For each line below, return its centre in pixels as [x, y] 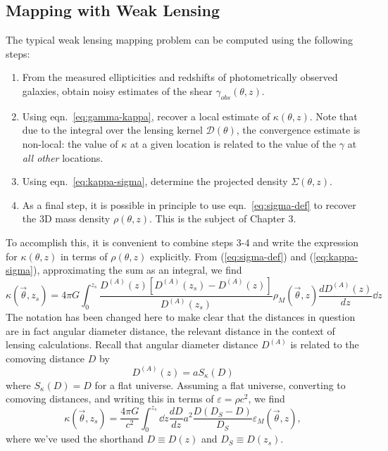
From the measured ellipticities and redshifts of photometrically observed [180, 77]
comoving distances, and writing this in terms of [110, 399]
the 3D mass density [66, 218]
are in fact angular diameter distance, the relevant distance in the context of [170, 330]
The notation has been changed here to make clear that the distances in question [181, 317]
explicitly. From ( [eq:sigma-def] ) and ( [232, 256]
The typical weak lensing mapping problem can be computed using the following [179, 40]
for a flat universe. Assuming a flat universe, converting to [220, 385]
